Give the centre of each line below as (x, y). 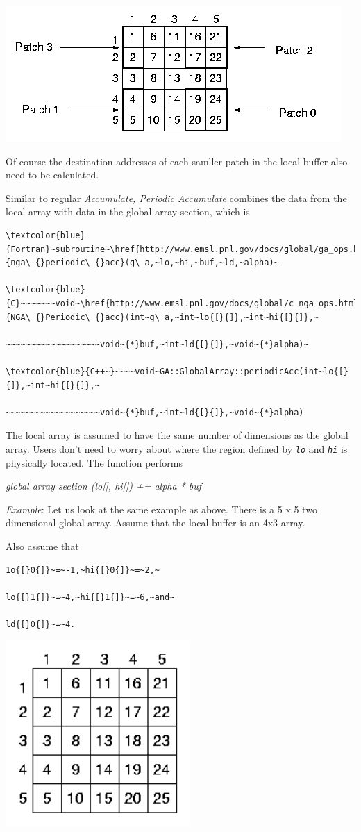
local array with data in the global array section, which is (128, 211)
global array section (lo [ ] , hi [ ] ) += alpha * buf (104, 486)
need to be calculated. (52, 175)
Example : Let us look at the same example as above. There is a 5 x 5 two (161, 509)
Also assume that (42, 546)
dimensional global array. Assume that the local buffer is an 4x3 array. (156, 523)
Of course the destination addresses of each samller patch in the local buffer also (177, 161)
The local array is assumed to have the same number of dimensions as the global (177, 435)
